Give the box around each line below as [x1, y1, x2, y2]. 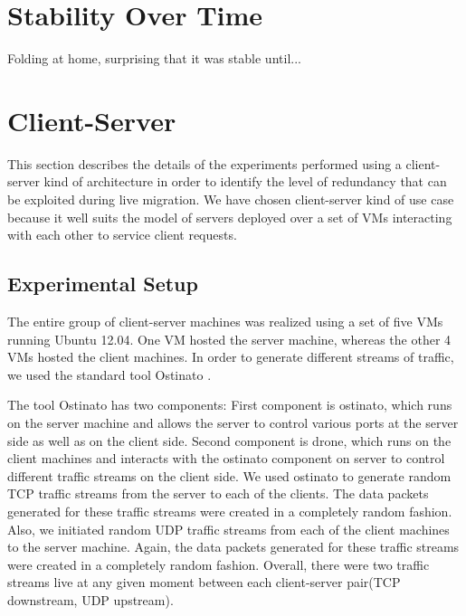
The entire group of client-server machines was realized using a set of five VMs [7, 312, 443, 331]
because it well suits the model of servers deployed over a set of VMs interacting [7, 207, 452, 226]
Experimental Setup [7, 270, 198, 298]
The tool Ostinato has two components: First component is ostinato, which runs [7, 395, 452, 414]
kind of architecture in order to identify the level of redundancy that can [43, 172, 447, 191]
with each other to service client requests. [7, 225, 237, 244]
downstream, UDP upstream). [7, 590, 174, 609]
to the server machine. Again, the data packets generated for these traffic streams [7, 537, 460, 556]
